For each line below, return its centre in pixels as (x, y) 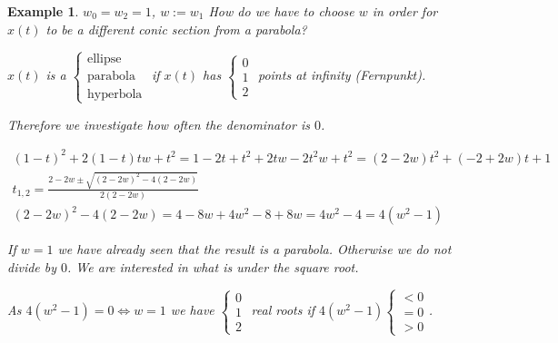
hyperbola (115, 94)
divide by (32, 267)
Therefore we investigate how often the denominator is (159, 124)
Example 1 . (43, 11)
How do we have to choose (281, 11)
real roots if (283, 310)
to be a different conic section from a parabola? (176, 29)
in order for (405, 11)
